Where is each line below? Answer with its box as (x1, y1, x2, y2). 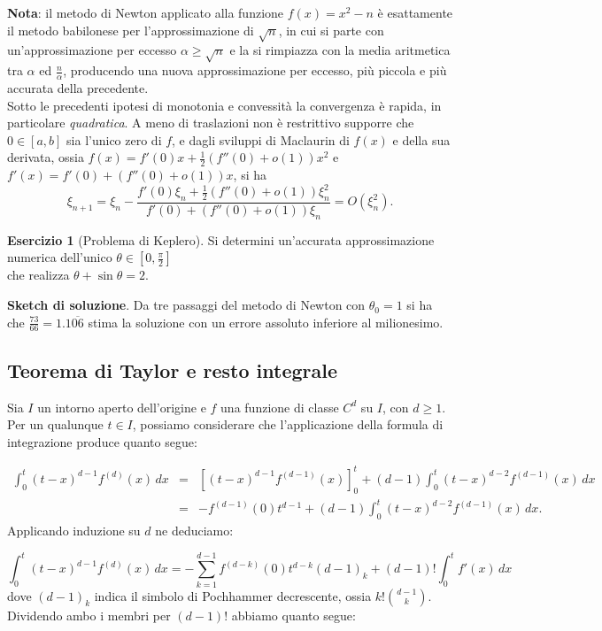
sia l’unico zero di (66, 130, 162, 149)
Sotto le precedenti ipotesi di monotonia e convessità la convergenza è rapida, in (7, 96, 442, 114)
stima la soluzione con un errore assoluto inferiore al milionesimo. (88, 312, 444, 331)
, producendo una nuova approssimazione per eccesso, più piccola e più (63, 61, 447, 80)
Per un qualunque (7, 415, 104, 434)
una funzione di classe (220, 397, 339, 416)
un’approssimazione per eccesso (7, 41, 177, 59)
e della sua (392, 130, 451, 149)
